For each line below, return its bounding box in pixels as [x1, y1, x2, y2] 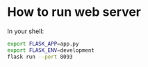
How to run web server [7, 4, 141, 20]
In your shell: [7, 27, 44, 35]
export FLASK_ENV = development [7, 46, 95, 54]
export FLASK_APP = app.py [7, 40, 79, 47]
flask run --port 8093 [7, 53, 73, 60]
